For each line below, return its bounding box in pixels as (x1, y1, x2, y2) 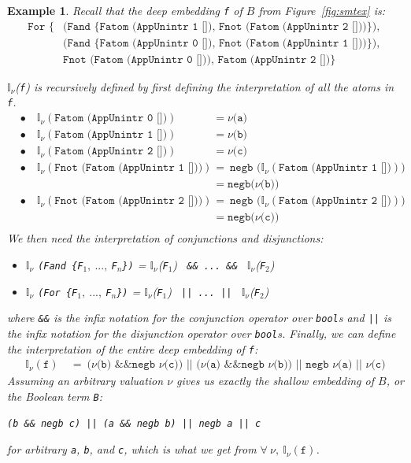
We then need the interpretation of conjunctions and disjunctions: (7, 230, 324, 246)
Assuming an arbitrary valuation (7, 372, 164, 389)
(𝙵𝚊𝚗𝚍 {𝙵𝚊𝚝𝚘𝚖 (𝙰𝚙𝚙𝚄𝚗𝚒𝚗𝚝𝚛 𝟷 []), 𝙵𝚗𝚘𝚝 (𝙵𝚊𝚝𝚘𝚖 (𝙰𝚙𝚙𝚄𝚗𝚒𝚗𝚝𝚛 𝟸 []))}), (63, 20, 380, 32)
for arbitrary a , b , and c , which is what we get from (7, 441, 257, 457)
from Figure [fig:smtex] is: (258, 2, 385, 18)
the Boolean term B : (7, 387, 102, 404)
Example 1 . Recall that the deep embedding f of (7, 2, 243, 18)
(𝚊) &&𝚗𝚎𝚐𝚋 (205, 359, 265, 371)
